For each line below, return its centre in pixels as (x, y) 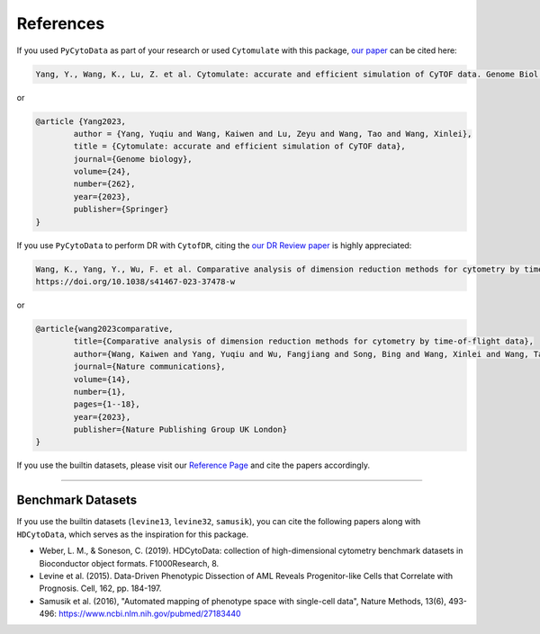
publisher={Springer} (121, 210)
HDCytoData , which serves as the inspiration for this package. (133, 534)
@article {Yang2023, (81, 121)
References (61, 23)
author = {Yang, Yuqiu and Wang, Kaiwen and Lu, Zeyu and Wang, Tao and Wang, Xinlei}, (273, 134)
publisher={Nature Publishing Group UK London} (180, 430)
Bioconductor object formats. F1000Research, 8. (129, 563)
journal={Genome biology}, (133, 159)
